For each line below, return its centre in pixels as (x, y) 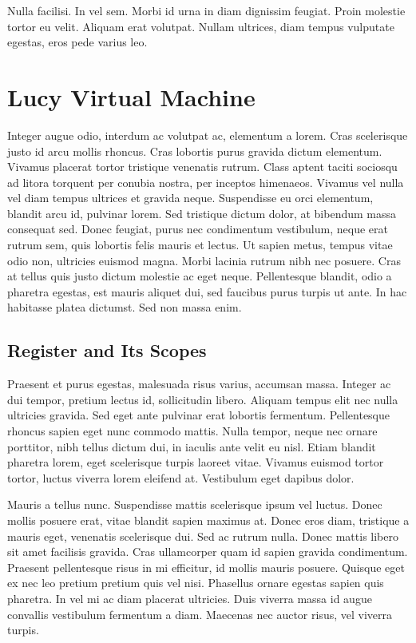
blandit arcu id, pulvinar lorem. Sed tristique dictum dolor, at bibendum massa (202, 213)
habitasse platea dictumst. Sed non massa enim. (125, 307)
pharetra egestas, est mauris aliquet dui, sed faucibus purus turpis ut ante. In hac (207, 291)
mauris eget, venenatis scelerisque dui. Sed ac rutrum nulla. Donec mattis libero (203, 536)
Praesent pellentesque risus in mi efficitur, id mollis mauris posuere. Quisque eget (206, 567)
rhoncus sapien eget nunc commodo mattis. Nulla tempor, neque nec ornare (192, 431)
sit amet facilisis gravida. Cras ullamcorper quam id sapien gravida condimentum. (208, 552)
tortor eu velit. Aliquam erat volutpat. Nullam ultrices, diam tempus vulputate (201, 26)
